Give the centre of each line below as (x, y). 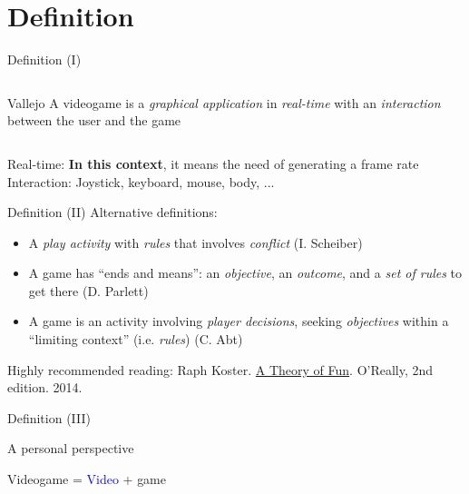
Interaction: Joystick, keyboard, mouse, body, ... (141, 181)
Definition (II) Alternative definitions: (112, 212)
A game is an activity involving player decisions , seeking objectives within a (239, 321)
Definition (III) (49, 417)
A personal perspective (71, 448)
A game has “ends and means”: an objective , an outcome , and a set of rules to (245, 273)
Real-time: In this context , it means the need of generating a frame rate (213, 163)
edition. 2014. (45, 387)
